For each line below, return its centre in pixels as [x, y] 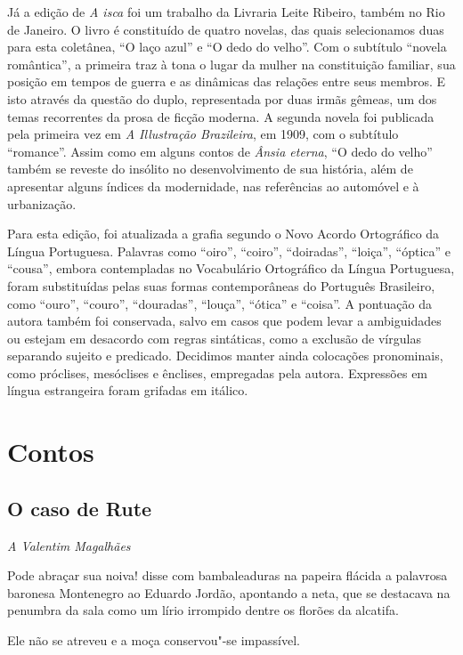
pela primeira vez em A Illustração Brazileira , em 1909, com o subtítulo [203, 134]
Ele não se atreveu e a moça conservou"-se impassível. [154, 640]
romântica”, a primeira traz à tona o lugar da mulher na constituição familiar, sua [231, 64]
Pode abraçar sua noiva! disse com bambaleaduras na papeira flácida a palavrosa [227, 575]
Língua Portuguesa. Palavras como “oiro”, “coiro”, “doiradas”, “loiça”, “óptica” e [229, 251]
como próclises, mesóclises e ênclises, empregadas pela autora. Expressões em [218, 372]
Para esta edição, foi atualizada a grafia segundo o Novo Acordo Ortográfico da [223, 234]
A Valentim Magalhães [69, 545]
